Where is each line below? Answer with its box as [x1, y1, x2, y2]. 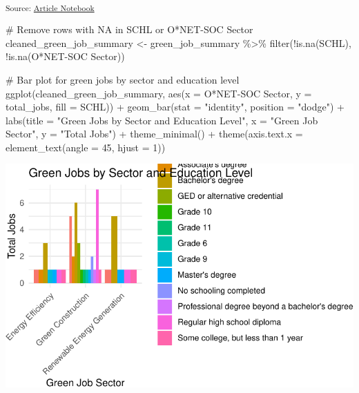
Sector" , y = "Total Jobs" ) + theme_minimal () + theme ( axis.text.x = [6, 126, 303, 141]
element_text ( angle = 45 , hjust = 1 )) [6, 140, 166, 154]
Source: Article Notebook [6, 1, 95, 13]
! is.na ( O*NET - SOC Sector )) [6, 49, 125, 64]
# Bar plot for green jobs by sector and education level [6, 72, 240, 86]
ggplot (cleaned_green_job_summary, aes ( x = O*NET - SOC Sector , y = [6, 86, 312, 100]
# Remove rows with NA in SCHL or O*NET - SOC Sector [6, 22, 253, 37]
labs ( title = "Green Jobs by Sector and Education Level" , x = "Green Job [6, 113, 318, 127]
